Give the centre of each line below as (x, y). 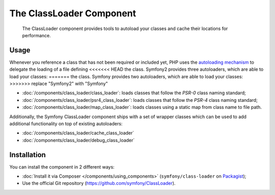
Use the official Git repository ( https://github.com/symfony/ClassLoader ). (99, 183)
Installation (28, 155)
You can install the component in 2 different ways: (62, 167)
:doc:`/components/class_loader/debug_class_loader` (78, 140)
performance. (36, 35)
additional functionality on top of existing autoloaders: (66, 123)
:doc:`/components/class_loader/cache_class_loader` (78, 133)
